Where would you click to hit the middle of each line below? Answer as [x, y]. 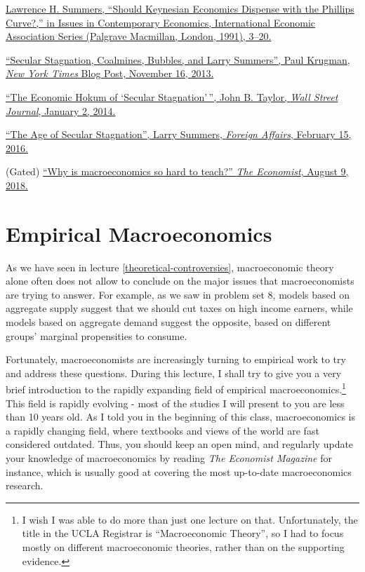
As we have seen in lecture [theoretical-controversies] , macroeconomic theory [170, 267]
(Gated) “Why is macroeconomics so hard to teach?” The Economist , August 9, [177, 171]
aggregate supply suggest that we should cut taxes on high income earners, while [179, 308]
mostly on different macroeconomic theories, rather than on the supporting [183, 547]
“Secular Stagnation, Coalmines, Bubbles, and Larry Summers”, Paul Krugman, [178, 59]
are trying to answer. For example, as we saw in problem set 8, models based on [178, 294]
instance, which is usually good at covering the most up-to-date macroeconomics [179, 471]
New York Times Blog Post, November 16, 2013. [110, 73]
